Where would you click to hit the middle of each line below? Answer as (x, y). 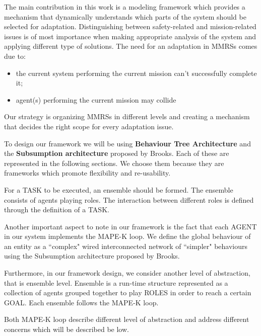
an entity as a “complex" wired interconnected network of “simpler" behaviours (126, 246)
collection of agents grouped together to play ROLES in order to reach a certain (128, 292)
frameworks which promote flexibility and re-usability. (87, 173)
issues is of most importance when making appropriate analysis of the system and (130, 36)
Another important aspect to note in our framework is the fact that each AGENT (130, 226)
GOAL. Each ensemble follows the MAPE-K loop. (81, 302)
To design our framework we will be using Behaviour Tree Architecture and (127, 143)
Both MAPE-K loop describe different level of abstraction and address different (127, 319)
